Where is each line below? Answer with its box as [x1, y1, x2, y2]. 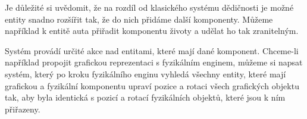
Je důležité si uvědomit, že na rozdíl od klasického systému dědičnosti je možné [5, 1, 294, 13]
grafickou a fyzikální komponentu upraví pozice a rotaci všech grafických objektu [5, 79, 299, 92]
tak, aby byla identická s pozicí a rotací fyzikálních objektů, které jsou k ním [5, 91, 286, 104]
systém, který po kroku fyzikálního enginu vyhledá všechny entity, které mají [5, 67, 286, 80]
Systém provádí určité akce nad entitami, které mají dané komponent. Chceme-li [5, 44, 299, 57]
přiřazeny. [5, 102, 40, 115]
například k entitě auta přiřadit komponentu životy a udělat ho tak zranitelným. [5, 24, 299, 37]
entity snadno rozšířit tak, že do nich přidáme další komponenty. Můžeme [5, 12, 273, 25]
